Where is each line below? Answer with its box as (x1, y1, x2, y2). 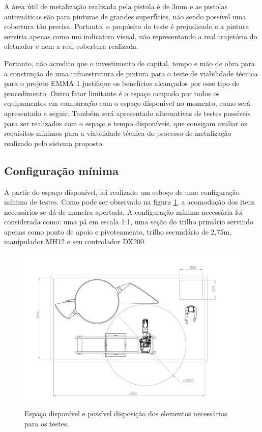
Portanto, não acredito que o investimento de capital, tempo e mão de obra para (4, 57, 255, 68)
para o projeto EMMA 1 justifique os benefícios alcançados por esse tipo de (4, 78, 240, 89)
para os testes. (24, 418, 69, 429)
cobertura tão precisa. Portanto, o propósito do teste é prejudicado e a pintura (4, 21, 249, 32)
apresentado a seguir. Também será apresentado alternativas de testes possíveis (4, 107, 251, 118)
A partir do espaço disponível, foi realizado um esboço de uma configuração (4, 186, 240, 197)
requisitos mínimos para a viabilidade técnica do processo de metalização (4, 128, 231, 138)
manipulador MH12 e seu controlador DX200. (4, 236, 146, 247)
